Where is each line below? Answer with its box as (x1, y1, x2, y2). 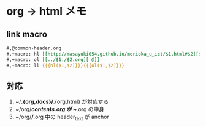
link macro (6, 29, 48, 39)
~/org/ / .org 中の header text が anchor (15, 113, 109, 122)
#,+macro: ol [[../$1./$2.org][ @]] (6, 56, 100, 63)
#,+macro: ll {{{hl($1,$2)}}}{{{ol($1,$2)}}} (6, 62, 124, 68)
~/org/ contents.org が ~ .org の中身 (15, 106, 105, 113)
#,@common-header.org (6, 45, 62, 51)
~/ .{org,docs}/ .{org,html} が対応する (15, 98, 109, 106)
